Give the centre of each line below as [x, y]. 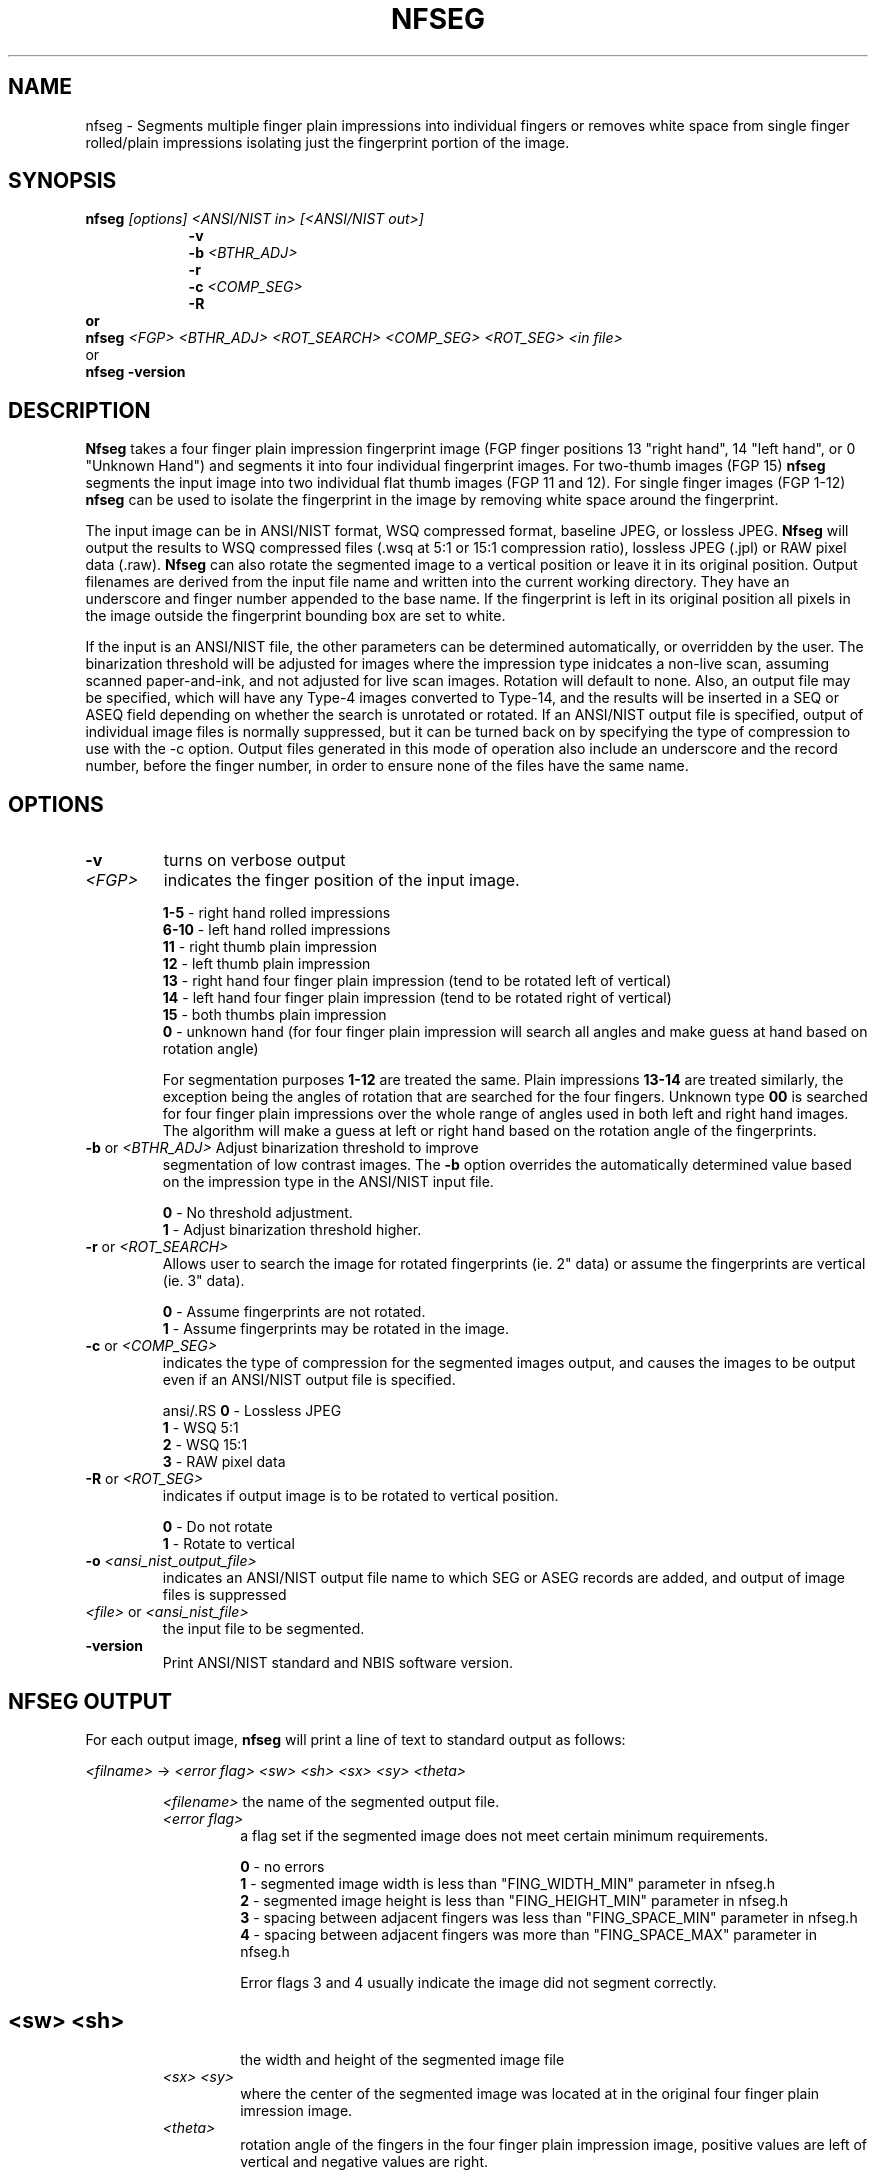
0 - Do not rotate [217, 1527]
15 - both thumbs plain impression [274, 1015]
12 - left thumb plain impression [266, 964]
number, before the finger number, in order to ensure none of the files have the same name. [387, 766]
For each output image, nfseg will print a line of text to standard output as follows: [355, 1739]
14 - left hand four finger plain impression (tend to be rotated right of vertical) [417, 998]
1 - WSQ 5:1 [200, 1428]
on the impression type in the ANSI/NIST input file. [328, 1182]
